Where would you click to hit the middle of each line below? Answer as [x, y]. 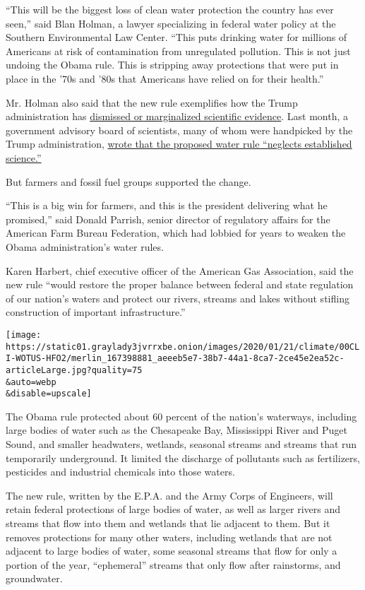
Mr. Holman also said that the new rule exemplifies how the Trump [152, 102]
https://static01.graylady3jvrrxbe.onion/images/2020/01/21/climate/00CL [183, 347]
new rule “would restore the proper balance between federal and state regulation [180, 284]
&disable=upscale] [49, 394]
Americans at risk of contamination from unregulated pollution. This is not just [178, 51]
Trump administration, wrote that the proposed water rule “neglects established [179, 144]
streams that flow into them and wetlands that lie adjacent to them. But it [168, 523]
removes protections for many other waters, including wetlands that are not [169, 537]
